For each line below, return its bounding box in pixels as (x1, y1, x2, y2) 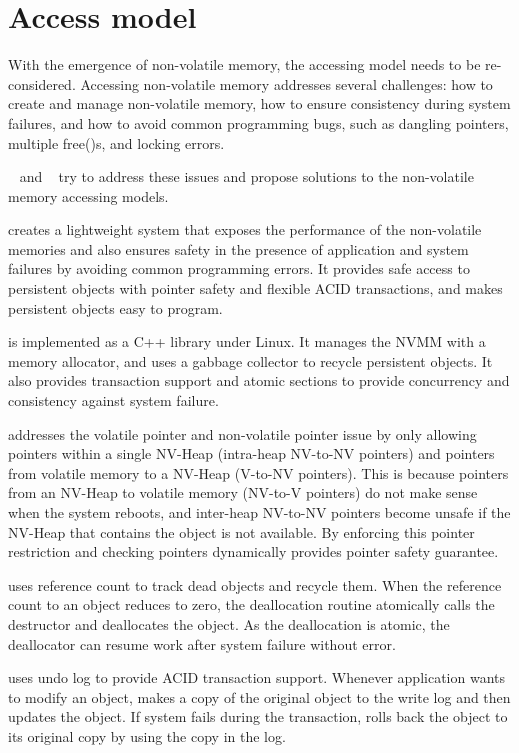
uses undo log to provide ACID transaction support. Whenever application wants (8, 667, 505, 688)
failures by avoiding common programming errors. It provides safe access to (8, 258, 470, 279)
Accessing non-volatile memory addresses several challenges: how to (80, 73, 493, 94)
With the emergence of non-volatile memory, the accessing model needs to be (8, 54, 481, 75)
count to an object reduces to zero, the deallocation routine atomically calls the (8, 594, 495, 615)
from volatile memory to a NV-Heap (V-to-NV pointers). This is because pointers (8, 462, 509, 483)
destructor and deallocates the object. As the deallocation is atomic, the (8, 613, 450, 634)
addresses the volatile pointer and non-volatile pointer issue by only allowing (8, 423, 477, 444)
